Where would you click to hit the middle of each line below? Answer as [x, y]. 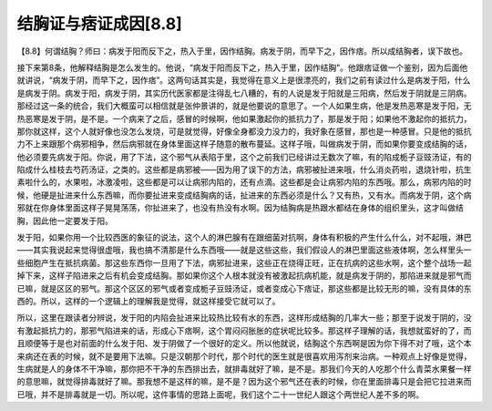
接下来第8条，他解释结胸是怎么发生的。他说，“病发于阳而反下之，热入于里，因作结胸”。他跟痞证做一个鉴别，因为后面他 [242, 67]
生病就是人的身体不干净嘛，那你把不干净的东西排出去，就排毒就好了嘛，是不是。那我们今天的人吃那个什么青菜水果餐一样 [244, 368]
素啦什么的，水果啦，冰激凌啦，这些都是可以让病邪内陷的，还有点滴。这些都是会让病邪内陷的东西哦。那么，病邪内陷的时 [244, 182]
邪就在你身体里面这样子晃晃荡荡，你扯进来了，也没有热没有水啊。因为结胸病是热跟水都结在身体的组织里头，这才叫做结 [240, 208]
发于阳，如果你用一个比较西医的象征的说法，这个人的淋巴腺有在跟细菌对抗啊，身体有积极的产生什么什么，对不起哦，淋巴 [244, 238]
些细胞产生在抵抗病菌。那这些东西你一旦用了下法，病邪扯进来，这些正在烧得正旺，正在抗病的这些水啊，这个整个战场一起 [244, 262]
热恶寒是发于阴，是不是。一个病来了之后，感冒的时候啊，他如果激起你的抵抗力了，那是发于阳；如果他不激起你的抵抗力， [244, 118]
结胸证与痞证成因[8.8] [99, 24]
